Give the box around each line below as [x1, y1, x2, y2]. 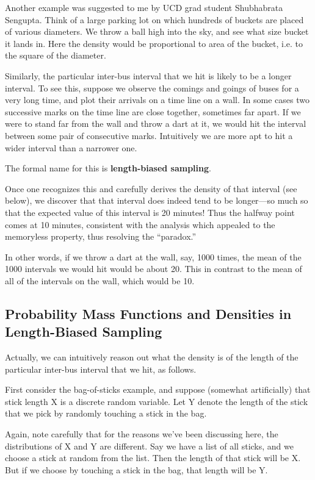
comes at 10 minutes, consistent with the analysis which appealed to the [5, 218, 275, 231]
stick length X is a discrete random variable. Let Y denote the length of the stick [5, 395, 308, 407]
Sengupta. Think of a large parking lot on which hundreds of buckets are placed [5, 13, 304, 26]
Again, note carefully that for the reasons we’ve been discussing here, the [5, 428, 278, 440]
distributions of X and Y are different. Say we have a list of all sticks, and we [5, 439, 294, 452]
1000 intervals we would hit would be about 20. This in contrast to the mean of [5, 262, 302, 275]
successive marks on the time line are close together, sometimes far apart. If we [5, 105, 301, 118]
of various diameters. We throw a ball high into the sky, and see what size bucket [5, 25, 309, 38]
